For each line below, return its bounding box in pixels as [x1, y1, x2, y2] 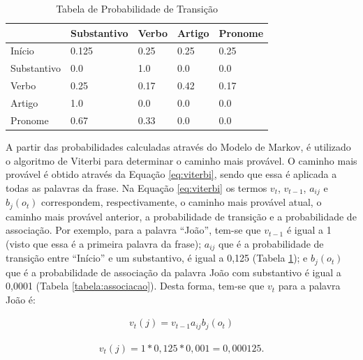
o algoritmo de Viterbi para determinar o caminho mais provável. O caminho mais [6, 153, 357, 167]
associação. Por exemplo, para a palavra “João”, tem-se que [6, 223, 261, 237]
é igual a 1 [286, 223, 332, 237]
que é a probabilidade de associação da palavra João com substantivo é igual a [6, 264, 341, 279]
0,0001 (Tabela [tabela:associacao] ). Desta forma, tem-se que [6, 278, 265, 293]
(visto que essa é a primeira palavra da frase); [6, 236, 202, 250]
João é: [6, 292, 36, 306]
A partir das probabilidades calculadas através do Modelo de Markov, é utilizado [6, 139, 351, 153]
